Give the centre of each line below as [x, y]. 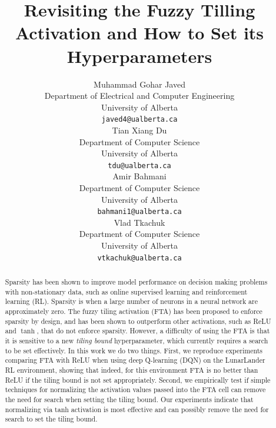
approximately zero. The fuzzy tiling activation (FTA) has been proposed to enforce [134, 311]
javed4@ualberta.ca [139, 120]
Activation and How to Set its [139, 33]
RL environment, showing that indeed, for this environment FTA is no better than [132, 370]
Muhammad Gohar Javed [139, 84]
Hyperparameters [139, 56]
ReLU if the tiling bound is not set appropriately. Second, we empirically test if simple [138, 379]
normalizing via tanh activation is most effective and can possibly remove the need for [137, 409]
